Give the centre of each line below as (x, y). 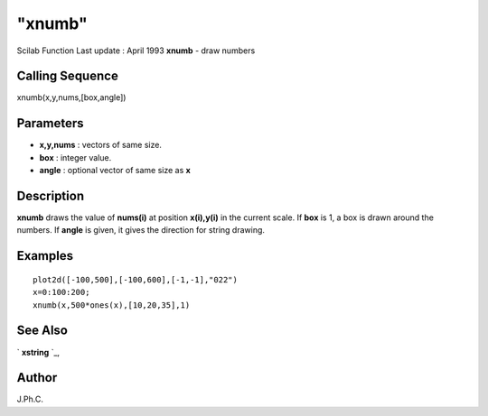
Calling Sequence (68, 76)
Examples (45, 256)
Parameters (50, 123)
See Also (42, 331)
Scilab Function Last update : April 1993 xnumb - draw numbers (136, 51)
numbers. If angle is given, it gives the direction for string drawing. (141, 230)
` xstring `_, (38, 352)
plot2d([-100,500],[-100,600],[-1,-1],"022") (136, 279)
